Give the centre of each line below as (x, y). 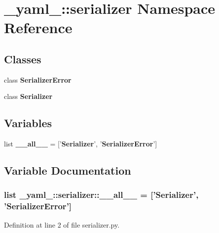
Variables (28, 123)
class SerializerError (38, 79)
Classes (23, 59)
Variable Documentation (68, 170)
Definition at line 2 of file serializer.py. (62, 224)
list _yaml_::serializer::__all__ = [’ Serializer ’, (101, 195)
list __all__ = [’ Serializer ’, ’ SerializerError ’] (81, 144)
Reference (38, 27)
